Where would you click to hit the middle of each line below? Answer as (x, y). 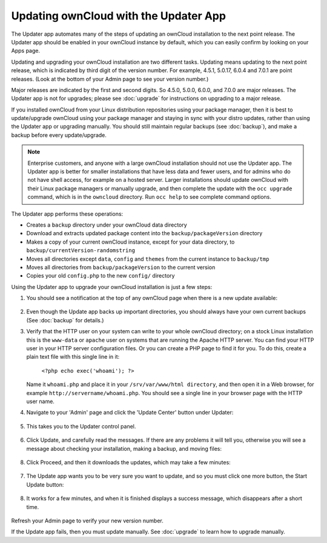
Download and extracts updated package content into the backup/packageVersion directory (144, 233)
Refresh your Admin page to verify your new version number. (87, 521)
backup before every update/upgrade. (59, 135)
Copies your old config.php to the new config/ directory (101, 276)
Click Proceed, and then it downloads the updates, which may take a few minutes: (129, 462)
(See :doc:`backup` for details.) (65, 320)
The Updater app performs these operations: (67, 214)
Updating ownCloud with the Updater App (119, 16)
